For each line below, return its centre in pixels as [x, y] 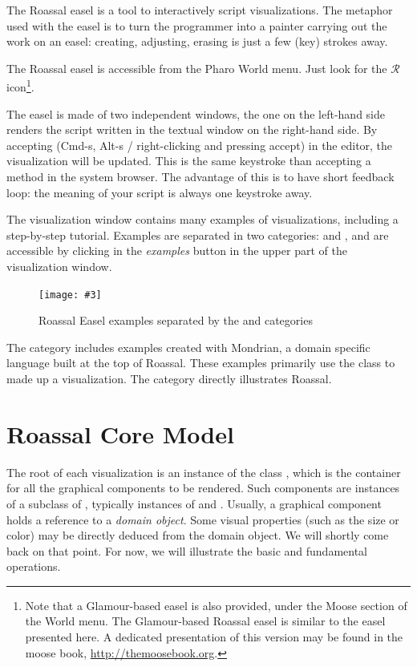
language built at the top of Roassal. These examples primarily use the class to [201, 363]
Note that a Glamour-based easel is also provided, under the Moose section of [216, 605]
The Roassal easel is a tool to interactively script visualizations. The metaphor [200, 10]
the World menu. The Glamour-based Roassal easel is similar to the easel [205, 621]
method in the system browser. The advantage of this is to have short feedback [200, 176]
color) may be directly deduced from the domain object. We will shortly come [198, 535]
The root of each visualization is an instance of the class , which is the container [204, 472]
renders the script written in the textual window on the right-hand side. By [192, 129]
